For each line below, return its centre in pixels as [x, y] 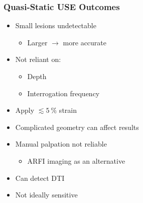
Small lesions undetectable [56, 25]
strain [68, 110]
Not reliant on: [38, 59]
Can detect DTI [40, 178]
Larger [37, 42]
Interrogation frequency [63, 93]
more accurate [85, 42]
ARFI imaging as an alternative [76, 160]
